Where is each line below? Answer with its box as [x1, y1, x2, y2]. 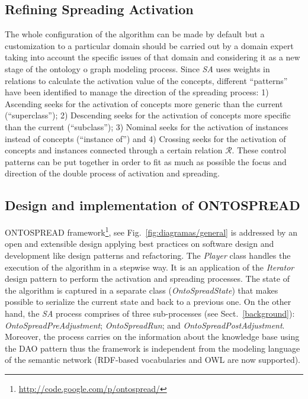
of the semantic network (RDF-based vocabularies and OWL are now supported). [5, 353, 301, 366]
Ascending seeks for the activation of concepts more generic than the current [5, 97, 283, 110]
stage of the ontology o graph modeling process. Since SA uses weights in [5, 62, 270, 75]
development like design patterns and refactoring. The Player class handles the [5, 249, 291, 261]
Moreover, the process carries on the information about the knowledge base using [5, 330, 300, 343]
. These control [232, 144, 287, 156]
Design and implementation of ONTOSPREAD [5, 196, 300, 214]
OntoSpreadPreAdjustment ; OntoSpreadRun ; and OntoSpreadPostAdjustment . [5, 318, 285, 331]
